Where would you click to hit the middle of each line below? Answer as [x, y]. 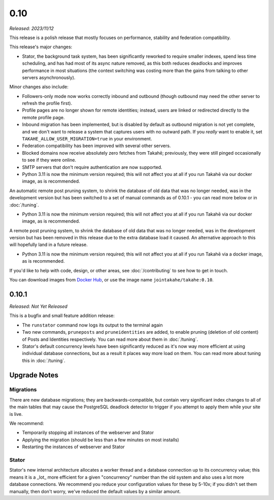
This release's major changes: [41, 47]
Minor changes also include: [39, 87]
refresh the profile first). [47, 103]
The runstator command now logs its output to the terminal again [92, 325]
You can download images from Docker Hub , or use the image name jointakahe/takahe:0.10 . [112, 280]
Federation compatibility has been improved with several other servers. [96, 146]
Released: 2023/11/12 [32, 28]
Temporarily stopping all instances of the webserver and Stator [88, 433]
